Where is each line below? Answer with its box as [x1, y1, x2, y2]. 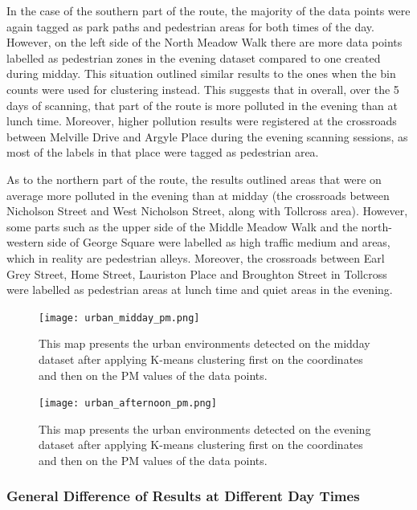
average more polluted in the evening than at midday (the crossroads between [6, 186, 390, 203]
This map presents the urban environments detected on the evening [39, 420, 371, 437]
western [6, 234, 44, 251]
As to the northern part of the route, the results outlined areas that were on [6, 170, 382, 187]
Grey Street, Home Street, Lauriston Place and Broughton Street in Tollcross [6, 265, 387, 282]
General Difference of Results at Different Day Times [6, 486, 360, 506]
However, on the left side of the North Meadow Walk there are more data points [6, 34, 403, 51]
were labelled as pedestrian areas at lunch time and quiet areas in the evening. [6, 281, 393, 298]
